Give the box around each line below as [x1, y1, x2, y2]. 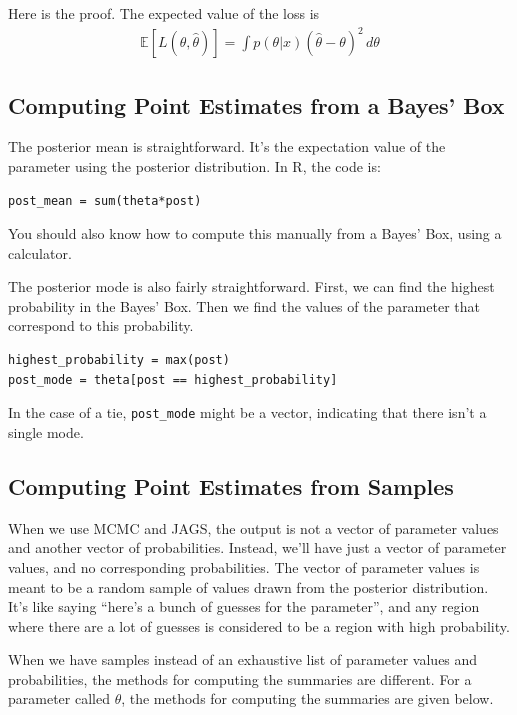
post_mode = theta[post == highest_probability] [8, 372, 338, 387]
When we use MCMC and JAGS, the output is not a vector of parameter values [8, 517, 499, 538]
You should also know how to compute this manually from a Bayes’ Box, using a [8, 223, 502, 244]
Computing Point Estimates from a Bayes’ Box [8, 89, 505, 120]
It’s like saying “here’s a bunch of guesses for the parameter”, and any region [8, 596, 480, 617]
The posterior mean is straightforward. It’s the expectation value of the [8, 136, 446, 157]
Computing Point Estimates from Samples [8, 470, 454, 501]
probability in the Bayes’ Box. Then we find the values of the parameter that [8, 295, 480, 316]
